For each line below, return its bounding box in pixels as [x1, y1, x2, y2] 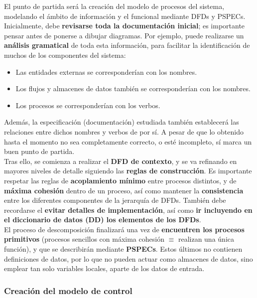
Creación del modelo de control [4, 284, 132, 297]
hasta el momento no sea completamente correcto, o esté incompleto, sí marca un [4, 136, 252, 147]
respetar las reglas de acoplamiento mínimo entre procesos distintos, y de [4, 175, 237, 185]
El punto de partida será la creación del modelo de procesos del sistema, [4, 1, 225, 11]
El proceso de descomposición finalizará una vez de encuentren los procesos [4, 224, 245, 234]
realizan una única [178, 234, 234, 244]
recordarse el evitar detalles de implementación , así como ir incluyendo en [4, 204, 253, 215]
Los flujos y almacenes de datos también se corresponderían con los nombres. [15, 83, 251, 94]
